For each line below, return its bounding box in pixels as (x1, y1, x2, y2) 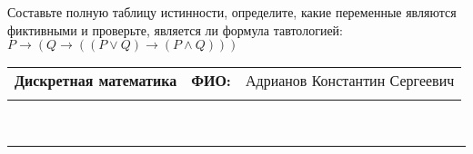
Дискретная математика (15, 70, 177, 91)
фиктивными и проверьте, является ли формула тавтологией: (7, 20, 343, 39)
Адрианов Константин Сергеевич (245, 70, 455, 91)
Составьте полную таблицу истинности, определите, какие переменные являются (7, 3, 457, 21)
